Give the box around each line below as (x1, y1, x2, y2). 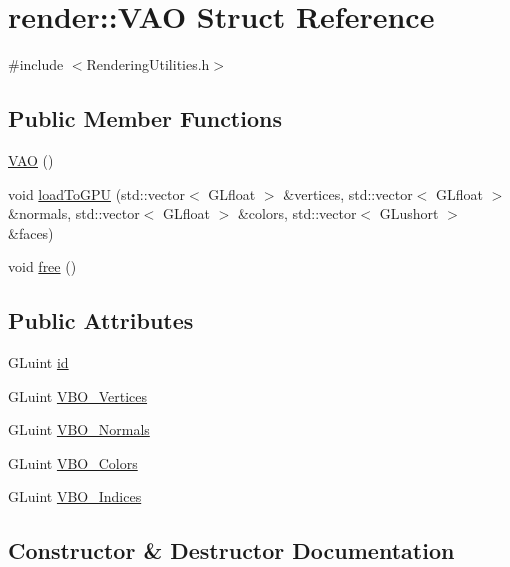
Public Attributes (8, 305, 194, 336)
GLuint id (8, 352, 69, 373)
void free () (8, 256, 77, 277)
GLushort (379, 203, 439, 224)
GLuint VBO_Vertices (8, 385, 148, 406)
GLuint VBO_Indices (8, 486, 142, 507)
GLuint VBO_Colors (8, 452, 138, 473)
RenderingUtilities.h (86, 54, 210, 75)
